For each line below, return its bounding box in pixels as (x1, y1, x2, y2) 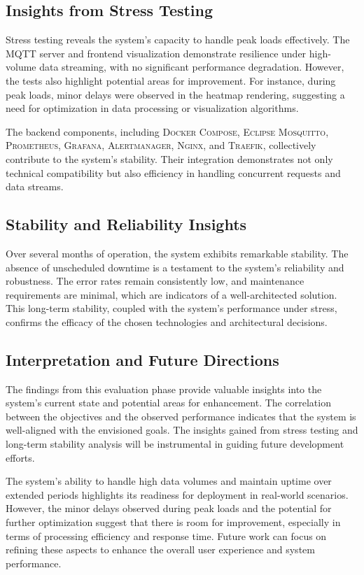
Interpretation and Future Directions (6, 348, 279, 370)
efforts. (6, 450, 35, 464)
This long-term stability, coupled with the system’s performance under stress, (6, 301, 337, 315)
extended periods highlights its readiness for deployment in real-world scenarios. (6, 487, 349, 502)
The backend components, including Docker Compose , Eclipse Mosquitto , (6, 124, 329, 139)
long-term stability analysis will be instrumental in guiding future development (6, 436, 344, 451)
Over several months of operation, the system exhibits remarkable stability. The (6, 246, 349, 260)
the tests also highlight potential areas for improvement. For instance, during (6, 73, 336, 87)
